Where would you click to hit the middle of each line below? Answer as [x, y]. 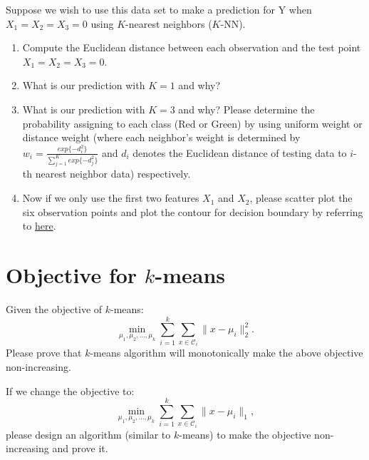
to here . [39, 226]
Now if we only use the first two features [111, 198]
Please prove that [44, 353]
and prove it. [80, 448]
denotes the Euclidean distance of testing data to [240, 152]
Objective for [72, 275]
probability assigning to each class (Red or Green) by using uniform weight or [192, 123]
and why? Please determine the [246, 109]
